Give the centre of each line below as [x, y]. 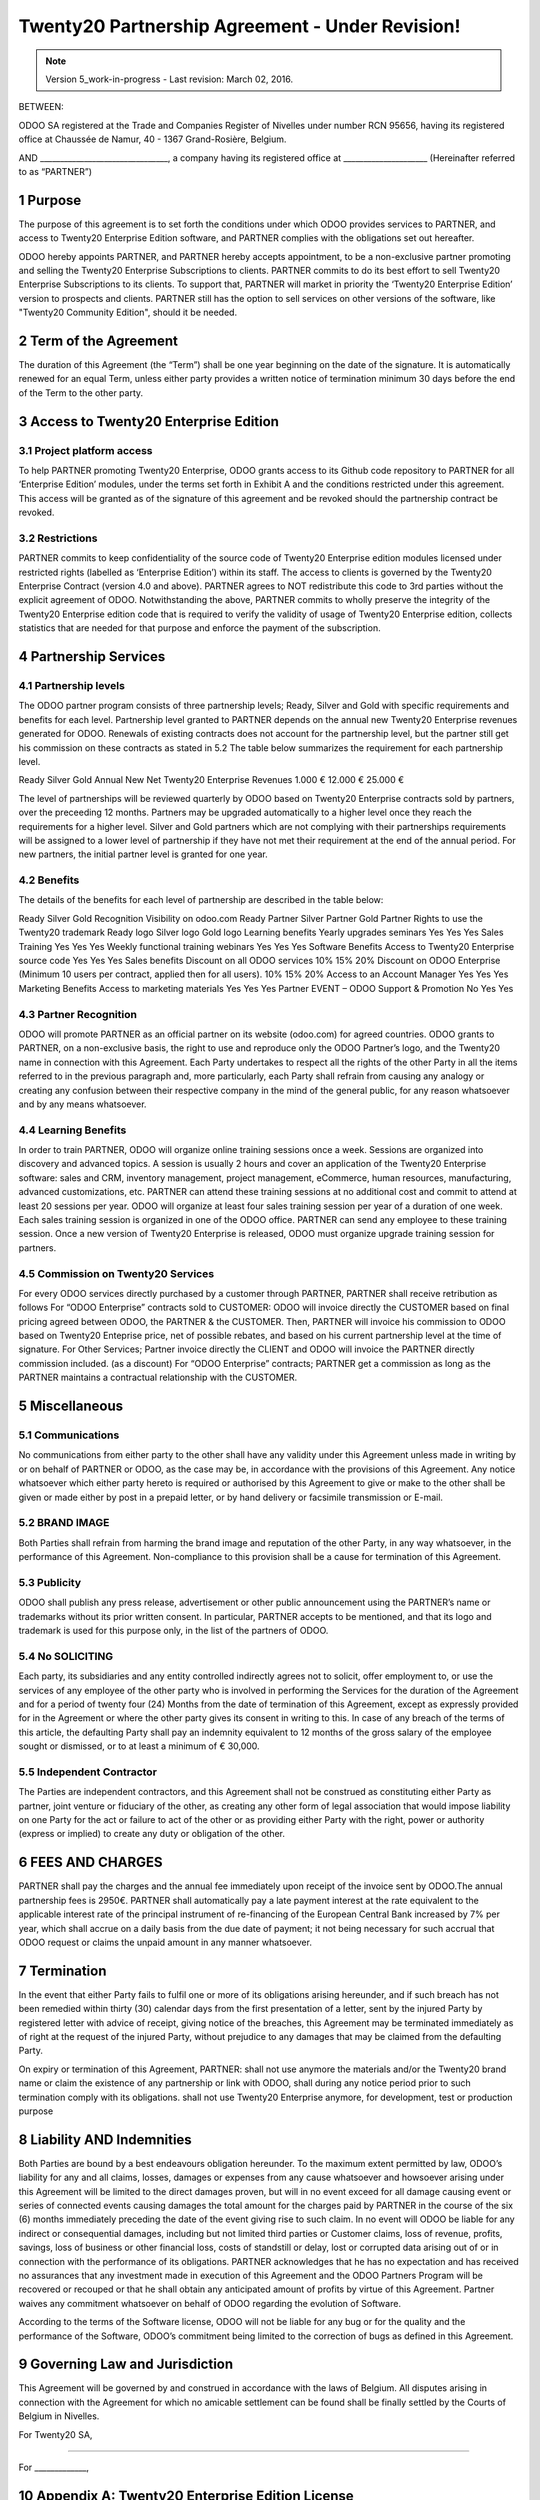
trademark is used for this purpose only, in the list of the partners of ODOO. [173, 1631]
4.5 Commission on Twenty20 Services [116, 1273]
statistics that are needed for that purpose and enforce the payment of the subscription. [199, 628]
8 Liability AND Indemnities [105, 2139]
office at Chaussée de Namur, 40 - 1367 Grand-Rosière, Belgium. [152, 139]
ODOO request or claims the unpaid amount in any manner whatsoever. [165, 1942]
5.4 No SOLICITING [66, 1656]
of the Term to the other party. [81, 392]
